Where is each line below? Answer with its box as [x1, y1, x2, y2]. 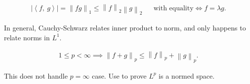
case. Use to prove [91, 70, 147, 81]
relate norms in [4, 32, 50, 42]
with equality [153, 5, 194, 12]
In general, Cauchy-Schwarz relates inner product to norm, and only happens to [4, 23, 246, 33]
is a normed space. [159, 70, 215, 81]
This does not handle [4, 70, 68, 81]
